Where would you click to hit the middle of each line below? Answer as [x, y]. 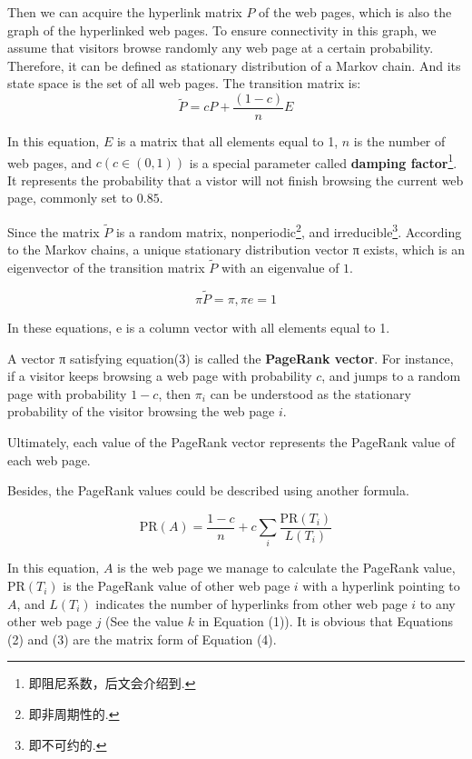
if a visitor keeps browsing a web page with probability [160, 376]
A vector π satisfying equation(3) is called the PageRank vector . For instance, [231, 358]
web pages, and [50, 162]
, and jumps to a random [391, 376]
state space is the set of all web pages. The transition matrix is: [184, 83]
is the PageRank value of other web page [177, 586]
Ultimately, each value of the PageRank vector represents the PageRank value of [231, 441]
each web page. [49, 459]
